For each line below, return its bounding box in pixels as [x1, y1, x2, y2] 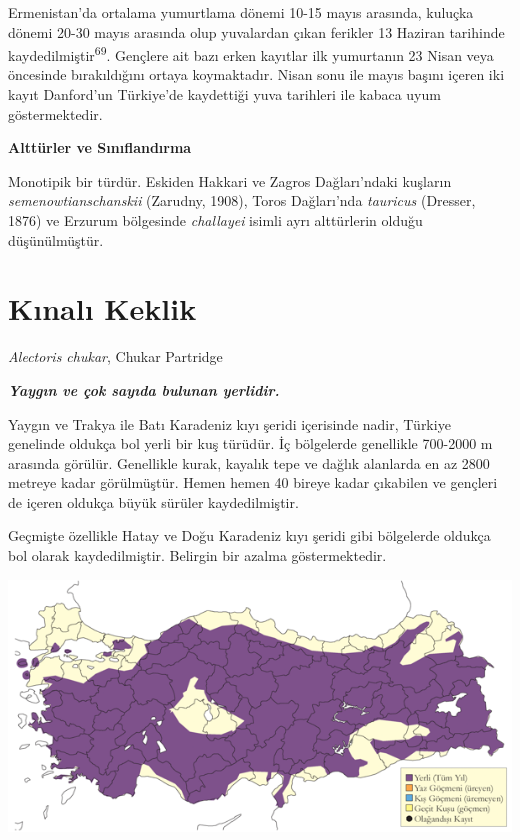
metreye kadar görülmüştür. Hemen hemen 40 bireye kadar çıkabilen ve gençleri [8, 472, 498, 493]
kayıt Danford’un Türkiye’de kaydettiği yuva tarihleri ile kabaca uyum [8, 84, 441, 105]
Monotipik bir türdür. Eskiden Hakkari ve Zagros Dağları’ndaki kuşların [8, 170, 452, 191]
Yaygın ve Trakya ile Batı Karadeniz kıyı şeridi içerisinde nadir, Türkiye [8, 413, 451, 434]
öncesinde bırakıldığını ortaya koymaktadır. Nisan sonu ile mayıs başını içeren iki [8, 64, 505, 85]
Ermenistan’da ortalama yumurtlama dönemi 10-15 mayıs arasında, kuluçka [8, 2, 474, 22]
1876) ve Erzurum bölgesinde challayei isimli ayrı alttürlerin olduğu [8, 210, 423, 230]
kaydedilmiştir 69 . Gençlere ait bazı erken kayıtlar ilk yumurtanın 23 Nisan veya [8, 42, 494, 65]
